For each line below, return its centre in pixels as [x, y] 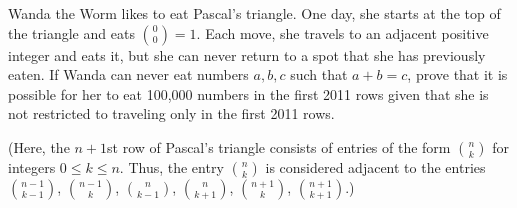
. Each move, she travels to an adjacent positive [342, 32]
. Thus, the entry [171, 166]
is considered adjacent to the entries [375, 166]
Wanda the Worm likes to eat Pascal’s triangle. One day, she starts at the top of [254, 13]
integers [32, 166]
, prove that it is [457, 74]
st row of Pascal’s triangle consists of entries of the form [279, 146]
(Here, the [39, 146]
